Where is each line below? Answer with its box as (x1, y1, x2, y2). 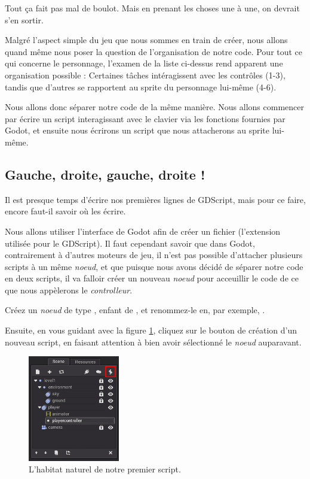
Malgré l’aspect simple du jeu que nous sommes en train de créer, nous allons (5, 34, 288, 46)
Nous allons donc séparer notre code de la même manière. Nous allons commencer (5, 101, 305, 113)
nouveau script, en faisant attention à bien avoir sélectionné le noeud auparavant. (5, 335, 302, 348)
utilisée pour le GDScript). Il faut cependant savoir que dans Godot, (5, 237, 255, 249)
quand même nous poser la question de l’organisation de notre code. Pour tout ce (5, 45, 303, 57)
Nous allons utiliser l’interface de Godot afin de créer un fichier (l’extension (5, 225, 281, 237)
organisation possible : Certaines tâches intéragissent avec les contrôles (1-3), (5, 68, 286, 81)
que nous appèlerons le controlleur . (5, 283, 133, 296)
